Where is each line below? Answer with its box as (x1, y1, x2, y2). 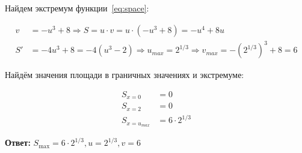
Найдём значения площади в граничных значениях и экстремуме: (5, 68, 244, 81)
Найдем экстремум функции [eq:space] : (5, 2, 149, 14)
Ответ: (5, 136, 31, 149)
